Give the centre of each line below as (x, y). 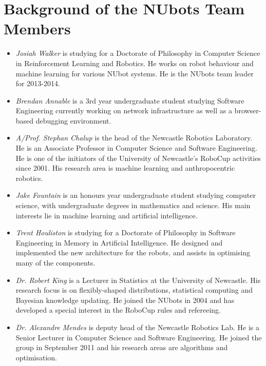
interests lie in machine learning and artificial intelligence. (107, 215)
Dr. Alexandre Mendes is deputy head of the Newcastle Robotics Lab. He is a (138, 327)
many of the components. (55, 262)
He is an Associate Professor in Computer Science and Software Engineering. (137, 148)
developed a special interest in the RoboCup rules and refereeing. (118, 310)
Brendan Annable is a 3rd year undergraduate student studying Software (130, 100)
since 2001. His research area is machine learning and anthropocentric (125, 168)
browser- (248, 110)
